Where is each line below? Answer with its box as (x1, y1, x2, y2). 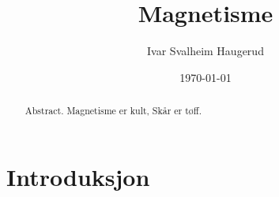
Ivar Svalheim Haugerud (147, 43, 264, 59)
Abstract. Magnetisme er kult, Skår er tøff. (25, 104, 202, 117)
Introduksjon (6, 160, 150, 192)
